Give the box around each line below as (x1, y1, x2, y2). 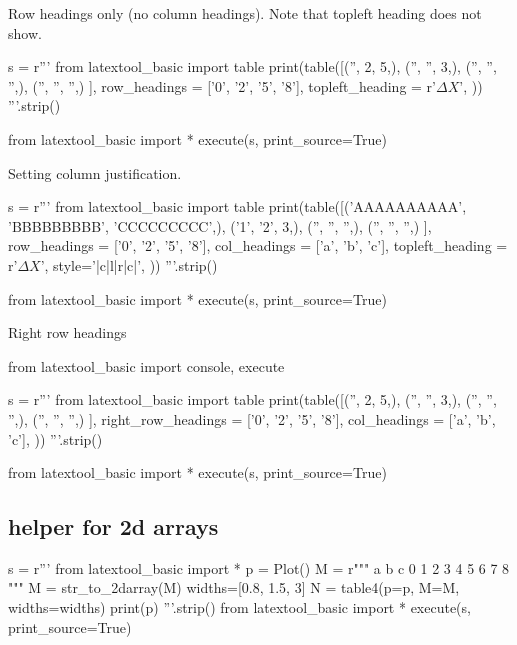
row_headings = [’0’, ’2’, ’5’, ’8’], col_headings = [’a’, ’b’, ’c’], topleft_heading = (8, 235, 508, 256)
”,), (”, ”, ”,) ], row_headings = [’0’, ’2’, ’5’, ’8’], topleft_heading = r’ (8, 75, 436, 96)
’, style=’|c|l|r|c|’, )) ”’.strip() (40, 254, 218, 275)
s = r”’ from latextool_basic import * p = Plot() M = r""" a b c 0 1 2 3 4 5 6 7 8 (8, 557, 510, 578)
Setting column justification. (8, 162, 182, 183)
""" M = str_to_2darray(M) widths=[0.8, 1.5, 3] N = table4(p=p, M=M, (8, 577, 460, 598)
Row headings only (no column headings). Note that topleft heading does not (8, 3, 482, 23)
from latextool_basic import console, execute (8, 355, 285, 376)
